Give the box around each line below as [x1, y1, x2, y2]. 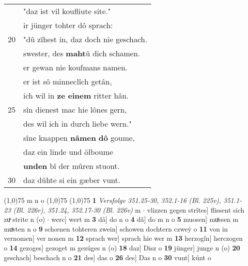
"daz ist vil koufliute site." [23, 5, 111, 17]
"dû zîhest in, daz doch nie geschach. [23, 33, 147, 45]
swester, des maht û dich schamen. [23, 48, 140, 59]
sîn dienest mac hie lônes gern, [23, 104, 127, 115]
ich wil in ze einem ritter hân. [23, 90, 129, 101]
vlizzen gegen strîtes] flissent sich [147, 204, 245, 215]
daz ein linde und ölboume [23, 146, 113, 157]
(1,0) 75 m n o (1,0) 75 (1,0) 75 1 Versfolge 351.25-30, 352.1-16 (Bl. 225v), [4, 195, 221, 205]
